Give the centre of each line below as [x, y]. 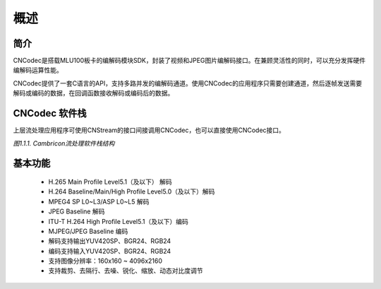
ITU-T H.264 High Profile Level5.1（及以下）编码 [118, 221]
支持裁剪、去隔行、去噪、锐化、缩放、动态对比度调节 [126, 271]
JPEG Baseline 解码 [77, 211]
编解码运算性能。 [38, 70]
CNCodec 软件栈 [50, 113]
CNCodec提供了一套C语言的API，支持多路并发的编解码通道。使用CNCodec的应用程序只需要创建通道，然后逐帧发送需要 [188, 83]
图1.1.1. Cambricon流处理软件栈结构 [64, 143]
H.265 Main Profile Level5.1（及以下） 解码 [110, 182]
